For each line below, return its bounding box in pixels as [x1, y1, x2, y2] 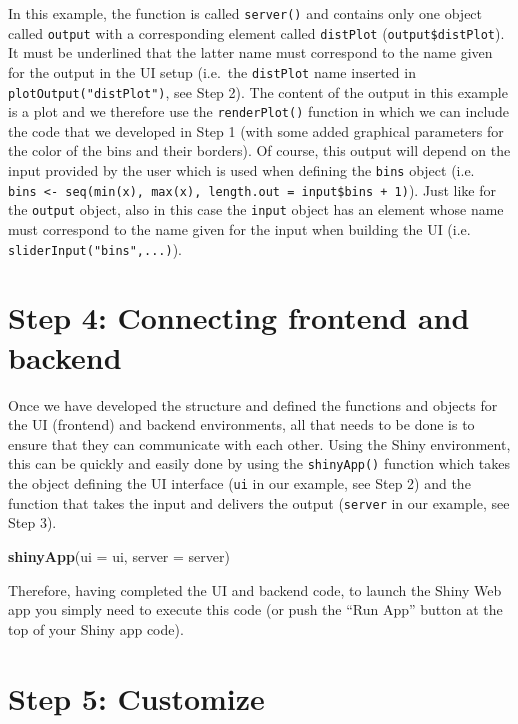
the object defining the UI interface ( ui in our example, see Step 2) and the [8, 473, 471, 494]
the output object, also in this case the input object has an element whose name [8, 199, 504, 220]
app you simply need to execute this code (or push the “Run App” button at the [8, 599, 503, 620]
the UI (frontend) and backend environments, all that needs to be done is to [8, 414, 475, 435]
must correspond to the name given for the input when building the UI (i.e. [8, 219, 471, 240]
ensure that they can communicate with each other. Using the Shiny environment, [8, 433, 511, 454]
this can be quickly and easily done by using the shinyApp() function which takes [8, 453, 511, 474]
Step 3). [8, 512, 57, 533]
